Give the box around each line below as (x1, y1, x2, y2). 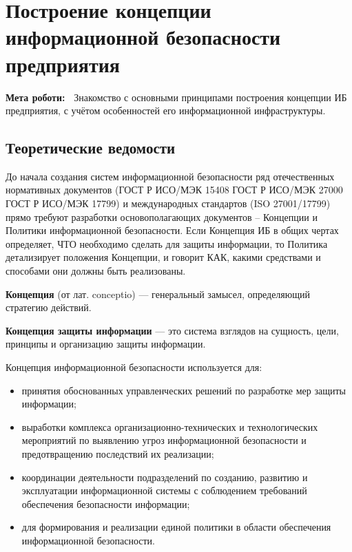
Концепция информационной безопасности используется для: (6, 360, 262, 374)
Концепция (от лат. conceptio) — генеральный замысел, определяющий (6, 286, 311, 301)
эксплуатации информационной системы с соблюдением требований (21, 483, 307, 498)
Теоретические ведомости (6, 137, 176, 158)
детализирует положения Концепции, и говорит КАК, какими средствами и (6, 250, 321, 264)
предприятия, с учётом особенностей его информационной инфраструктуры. (6, 103, 326, 118)
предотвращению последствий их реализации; (21, 446, 214, 460)
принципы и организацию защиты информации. (6, 337, 206, 351)
